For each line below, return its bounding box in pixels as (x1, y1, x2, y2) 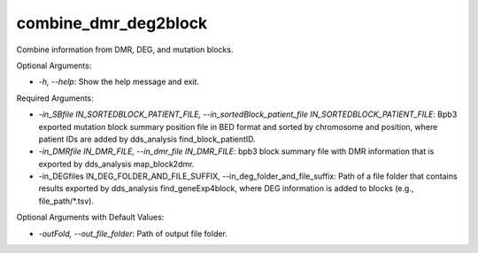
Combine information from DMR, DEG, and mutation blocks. (16, 44, 234, 55)
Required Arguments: (16, 93, 95, 103)
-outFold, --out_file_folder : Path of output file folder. (38, 228, 227, 239)
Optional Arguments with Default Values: (16, 212, 165, 223)
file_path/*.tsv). (38, 195, 95, 206)
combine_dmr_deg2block (16, 13, 208, 33)
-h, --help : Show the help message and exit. (38, 76, 199, 88)
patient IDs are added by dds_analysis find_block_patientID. (38, 134, 256, 144)
